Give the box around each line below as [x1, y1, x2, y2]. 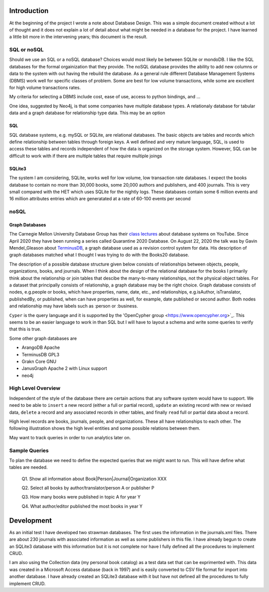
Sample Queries [9, 447, 49, 454]
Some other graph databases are [9, 335, 77, 341]
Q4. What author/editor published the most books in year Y [21, 503, 143, 509]
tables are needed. [9, 464, 48, 470]
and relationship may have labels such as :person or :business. [9, 303, 138, 309]
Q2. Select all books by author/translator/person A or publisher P [21, 485, 154, 491]
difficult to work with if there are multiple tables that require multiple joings [9, 153, 162, 159]
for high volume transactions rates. [9, 85, 81, 90]
